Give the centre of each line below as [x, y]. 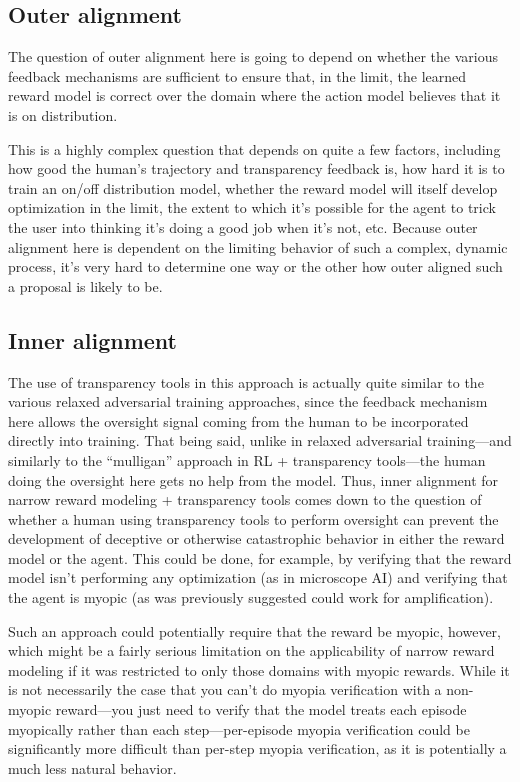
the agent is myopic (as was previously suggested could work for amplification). [251, 597]
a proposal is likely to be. [85, 285]
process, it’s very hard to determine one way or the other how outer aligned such [255, 266]
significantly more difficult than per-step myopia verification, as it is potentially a [257, 748]
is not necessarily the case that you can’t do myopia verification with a [225, 689]
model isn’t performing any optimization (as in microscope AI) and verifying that [258, 577]
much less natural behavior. [92, 767]
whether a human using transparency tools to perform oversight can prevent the [253, 518]
